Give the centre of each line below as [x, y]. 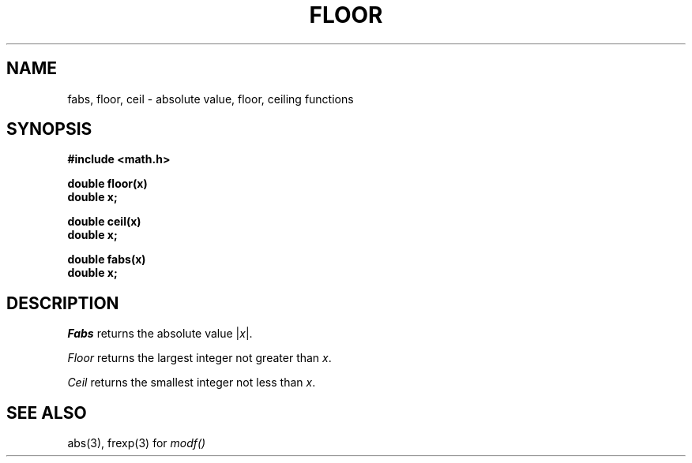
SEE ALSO [47, 413]
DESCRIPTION [63, 303]
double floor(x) [107, 184]
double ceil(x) [104, 222]
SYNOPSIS [49, 129]
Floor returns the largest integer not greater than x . [199, 358]
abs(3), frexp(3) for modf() [137, 443]
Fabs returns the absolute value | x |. [160, 334]
